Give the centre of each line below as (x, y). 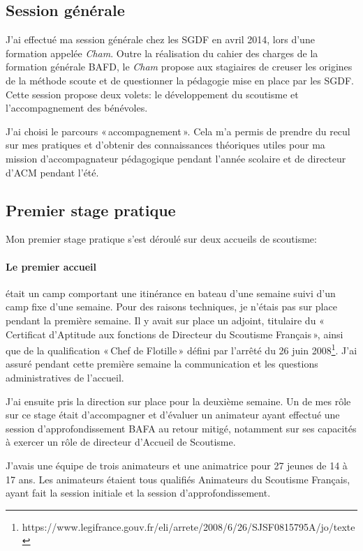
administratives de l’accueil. (65, 377)
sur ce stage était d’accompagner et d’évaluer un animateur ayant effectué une (173, 415)
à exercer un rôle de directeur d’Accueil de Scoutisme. (121, 442)
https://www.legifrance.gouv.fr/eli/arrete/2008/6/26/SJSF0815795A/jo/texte (188, 526)
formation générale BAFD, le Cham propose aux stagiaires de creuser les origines (179, 67)
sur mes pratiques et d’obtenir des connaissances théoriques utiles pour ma (165, 145)
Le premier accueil (51, 266)
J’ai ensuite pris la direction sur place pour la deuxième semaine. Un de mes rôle (178, 401)
